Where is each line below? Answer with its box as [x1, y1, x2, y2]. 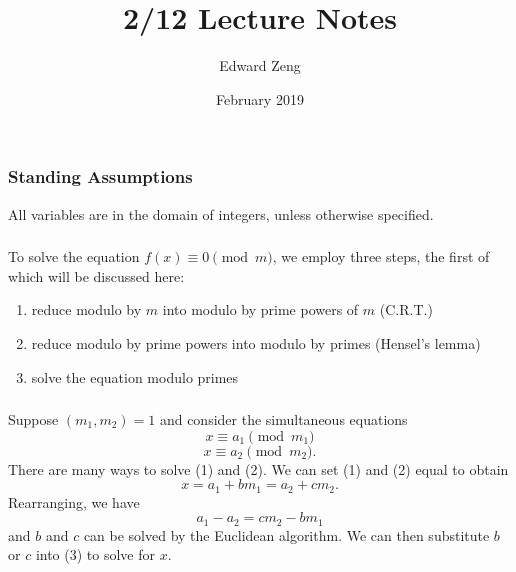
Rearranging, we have [8, 491, 140, 512]
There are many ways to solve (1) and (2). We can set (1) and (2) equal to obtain [8, 458, 509, 479]
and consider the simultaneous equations [159, 409, 408, 430]
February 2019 [216, 88, 304, 109]
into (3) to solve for [35, 544, 155, 565]
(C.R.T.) [379, 299, 433, 320]
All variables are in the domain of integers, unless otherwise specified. [8, 203, 434, 224]
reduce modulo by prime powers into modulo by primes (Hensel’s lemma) [31, 332, 481, 353]
